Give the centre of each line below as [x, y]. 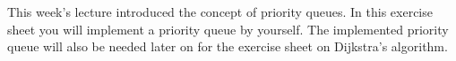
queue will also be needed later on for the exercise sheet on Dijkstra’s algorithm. [228, 46]
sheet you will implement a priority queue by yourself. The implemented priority [228, 29]
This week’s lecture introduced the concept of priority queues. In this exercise [220, 11]
